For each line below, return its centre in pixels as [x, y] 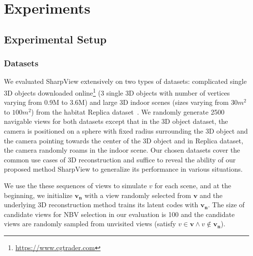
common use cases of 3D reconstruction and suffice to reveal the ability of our [120, 159]
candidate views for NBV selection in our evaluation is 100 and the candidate [119, 214]
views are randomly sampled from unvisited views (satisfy [90, 224]
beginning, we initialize [38, 195]
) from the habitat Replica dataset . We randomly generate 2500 [128, 111]
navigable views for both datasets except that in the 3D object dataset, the [116, 121]
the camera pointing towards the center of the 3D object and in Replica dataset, [124, 140]
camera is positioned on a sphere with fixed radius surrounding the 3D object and [126, 131]
